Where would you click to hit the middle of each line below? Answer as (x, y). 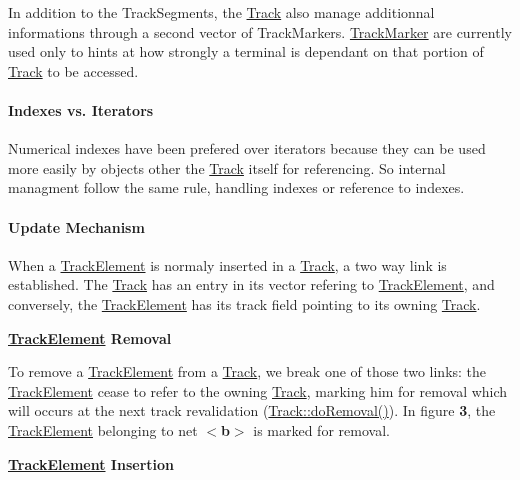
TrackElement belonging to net (103, 429)
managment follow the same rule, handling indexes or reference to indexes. (236, 187)
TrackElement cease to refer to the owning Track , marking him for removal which (258, 390)
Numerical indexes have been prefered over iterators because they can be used (247, 148)
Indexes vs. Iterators (81, 109)
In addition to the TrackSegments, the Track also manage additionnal (221, 12)
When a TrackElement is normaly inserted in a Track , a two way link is (227, 264)
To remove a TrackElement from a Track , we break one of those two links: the (247, 371)
